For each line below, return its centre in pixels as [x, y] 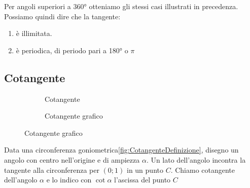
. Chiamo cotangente [203, 170]
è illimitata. [34, 33]
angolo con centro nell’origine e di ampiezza [72, 159]
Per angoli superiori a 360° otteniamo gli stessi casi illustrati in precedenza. [121, 6]
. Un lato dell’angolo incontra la [196, 159]
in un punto [145, 170]
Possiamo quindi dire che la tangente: [62, 16]
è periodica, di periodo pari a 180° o [72, 50]
